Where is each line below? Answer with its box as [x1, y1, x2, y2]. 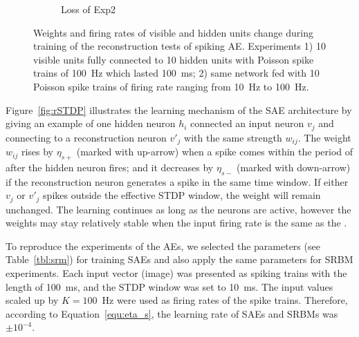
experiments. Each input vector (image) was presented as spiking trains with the [6, 266, 347, 280]
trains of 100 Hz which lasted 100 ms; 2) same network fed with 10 [33, 66, 320, 80]
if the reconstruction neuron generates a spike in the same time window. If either [6, 174, 349, 189]
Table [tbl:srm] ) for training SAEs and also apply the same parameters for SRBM [6, 252, 353, 267]
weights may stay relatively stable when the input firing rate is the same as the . [6, 215, 347, 230]
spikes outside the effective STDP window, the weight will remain [43, 188, 321, 202]
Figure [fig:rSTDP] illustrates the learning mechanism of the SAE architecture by [6, 102, 352, 117]
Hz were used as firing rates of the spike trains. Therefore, [102, 293, 348, 307]
